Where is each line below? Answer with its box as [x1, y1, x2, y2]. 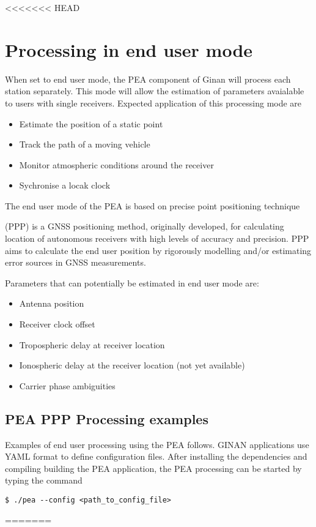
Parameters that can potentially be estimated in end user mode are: [5, 276, 259, 289]
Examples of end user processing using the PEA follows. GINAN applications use [5, 438, 309, 450]
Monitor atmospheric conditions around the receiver [19, 158, 214, 171]
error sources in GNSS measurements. [5, 256, 146, 269]
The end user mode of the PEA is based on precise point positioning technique [5, 199, 300, 212]
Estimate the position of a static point [19, 117, 163, 130]
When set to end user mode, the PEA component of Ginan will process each [5, 72, 291, 85]
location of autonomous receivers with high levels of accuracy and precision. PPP [5, 232, 309, 245]
